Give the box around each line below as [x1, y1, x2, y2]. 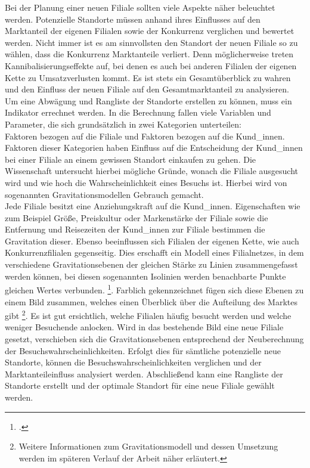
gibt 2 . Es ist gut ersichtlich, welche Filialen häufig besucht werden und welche [5, 308, 292, 321]
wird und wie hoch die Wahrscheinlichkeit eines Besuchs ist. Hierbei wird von [5, 176, 287, 188]
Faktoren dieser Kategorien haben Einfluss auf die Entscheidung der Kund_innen [5, 141, 303, 154]
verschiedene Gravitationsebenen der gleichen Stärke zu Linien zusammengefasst [5, 258, 298, 271]
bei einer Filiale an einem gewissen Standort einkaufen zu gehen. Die [5, 153, 256, 165]
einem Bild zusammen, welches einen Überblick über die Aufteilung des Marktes [5, 295, 297, 308]
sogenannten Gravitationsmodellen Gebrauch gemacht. [5, 188, 204, 200]
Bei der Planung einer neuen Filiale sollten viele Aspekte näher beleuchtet [5, 1, 275, 13]
